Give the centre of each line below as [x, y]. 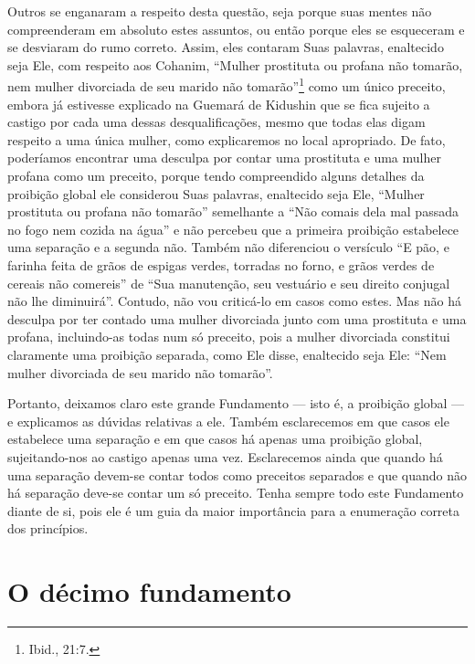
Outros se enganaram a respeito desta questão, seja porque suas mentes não [220, 11]
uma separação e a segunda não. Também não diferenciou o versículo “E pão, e [228, 247]
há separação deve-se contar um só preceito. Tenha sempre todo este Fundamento [236, 493]
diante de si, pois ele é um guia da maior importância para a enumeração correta [234, 510]
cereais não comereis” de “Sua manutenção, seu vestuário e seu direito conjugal [229, 283]
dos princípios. [48, 528]
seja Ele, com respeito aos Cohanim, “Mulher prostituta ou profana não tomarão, [235, 64]
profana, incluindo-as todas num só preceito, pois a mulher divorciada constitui [229, 337]
